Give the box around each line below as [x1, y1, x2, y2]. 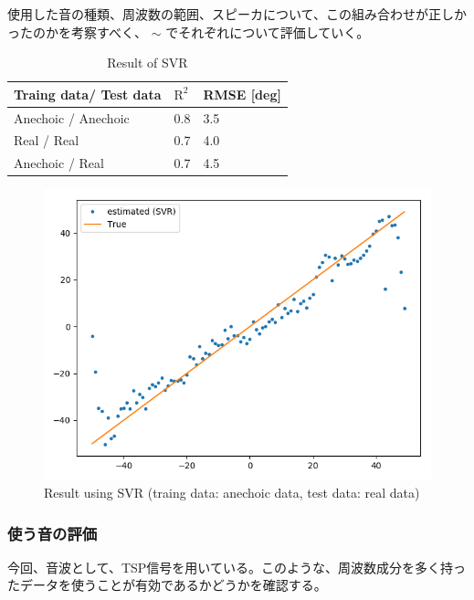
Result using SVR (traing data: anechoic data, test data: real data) [44, 483, 420, 501]
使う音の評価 [7, 521, 98, 544]
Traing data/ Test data [14, 84, 162, 103]
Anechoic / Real [14, 153, 104, 173]
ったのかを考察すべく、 [7, 22, 148, 41]
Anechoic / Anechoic [14, 108, 130, 127]
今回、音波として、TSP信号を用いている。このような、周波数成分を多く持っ [7, 557, 466, 576]
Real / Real [14, 131, 79, 150]
